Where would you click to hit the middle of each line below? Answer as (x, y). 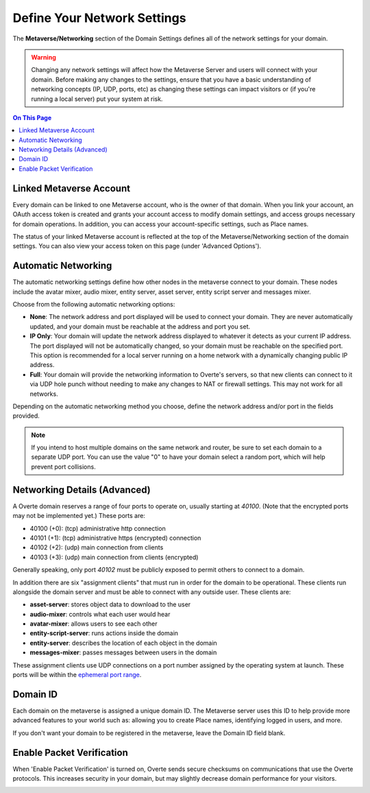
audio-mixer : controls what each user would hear (100, 614)
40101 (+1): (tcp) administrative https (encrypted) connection (115, 538)
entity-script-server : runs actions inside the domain (104, 633)
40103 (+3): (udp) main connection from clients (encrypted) (114, 557)
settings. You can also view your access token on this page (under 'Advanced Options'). (137, 246)
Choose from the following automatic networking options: (94, 304)
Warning (44, 57)
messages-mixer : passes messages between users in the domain (123, 652)
